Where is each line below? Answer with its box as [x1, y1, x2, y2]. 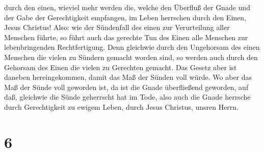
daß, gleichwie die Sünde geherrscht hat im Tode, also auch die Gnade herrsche [4, 92, 251, 102]
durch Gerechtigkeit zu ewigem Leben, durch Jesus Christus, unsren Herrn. [4, 101, 239, 112]
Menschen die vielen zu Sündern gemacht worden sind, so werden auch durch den [4, 51, 258, 62]
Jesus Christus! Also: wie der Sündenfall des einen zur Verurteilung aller [4, 22, 230, 33]
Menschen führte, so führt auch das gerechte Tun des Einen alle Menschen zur [4, 32, 248, 42]
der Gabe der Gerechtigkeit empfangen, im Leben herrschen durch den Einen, [4, 12, 246, 22]
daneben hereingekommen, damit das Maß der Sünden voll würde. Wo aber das [4, 72, 252, 82]
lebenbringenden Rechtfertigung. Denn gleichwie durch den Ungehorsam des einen [4, 42, 260, 52]
